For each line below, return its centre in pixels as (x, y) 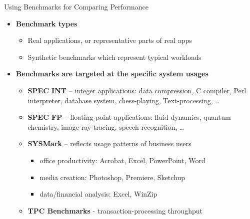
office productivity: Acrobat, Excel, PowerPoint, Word (122, 160)
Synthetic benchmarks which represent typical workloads (114, 57)
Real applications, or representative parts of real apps (110, 40)
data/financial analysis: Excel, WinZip (98, 194)
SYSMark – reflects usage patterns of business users (109, 143)
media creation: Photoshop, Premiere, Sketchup (112, 177)
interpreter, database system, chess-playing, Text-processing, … (124, 100)
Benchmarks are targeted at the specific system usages (112, 74)
